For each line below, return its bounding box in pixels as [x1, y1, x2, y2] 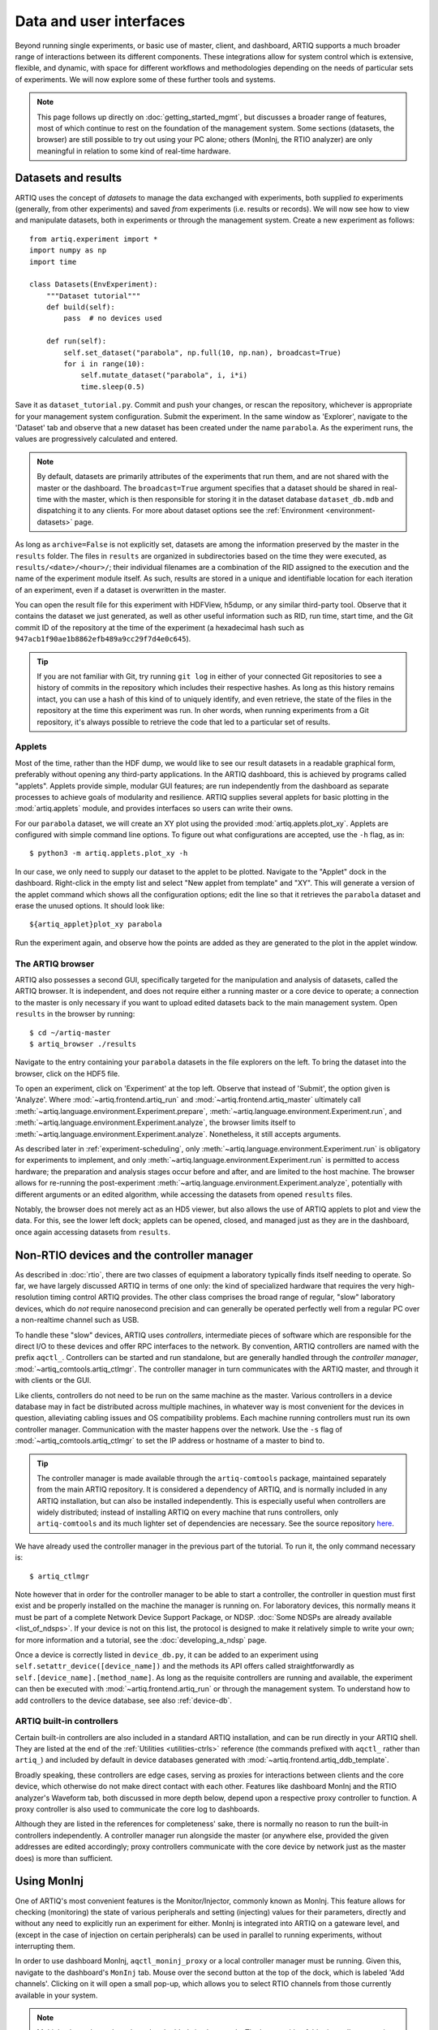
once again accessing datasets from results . [15, 1227, 170, 1237]
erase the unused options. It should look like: [15, 901, 165, 911]
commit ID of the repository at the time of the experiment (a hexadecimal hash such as [15, 622, 304, 633]
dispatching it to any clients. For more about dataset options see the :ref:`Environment [36, 506, 324, 516]
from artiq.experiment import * [29, 234, 158, 244]
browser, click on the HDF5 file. [15, 1069, 121, 1078]
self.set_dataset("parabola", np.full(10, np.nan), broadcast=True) [63, 348, 342, 357]
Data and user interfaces [15, 12, 186, 30]
